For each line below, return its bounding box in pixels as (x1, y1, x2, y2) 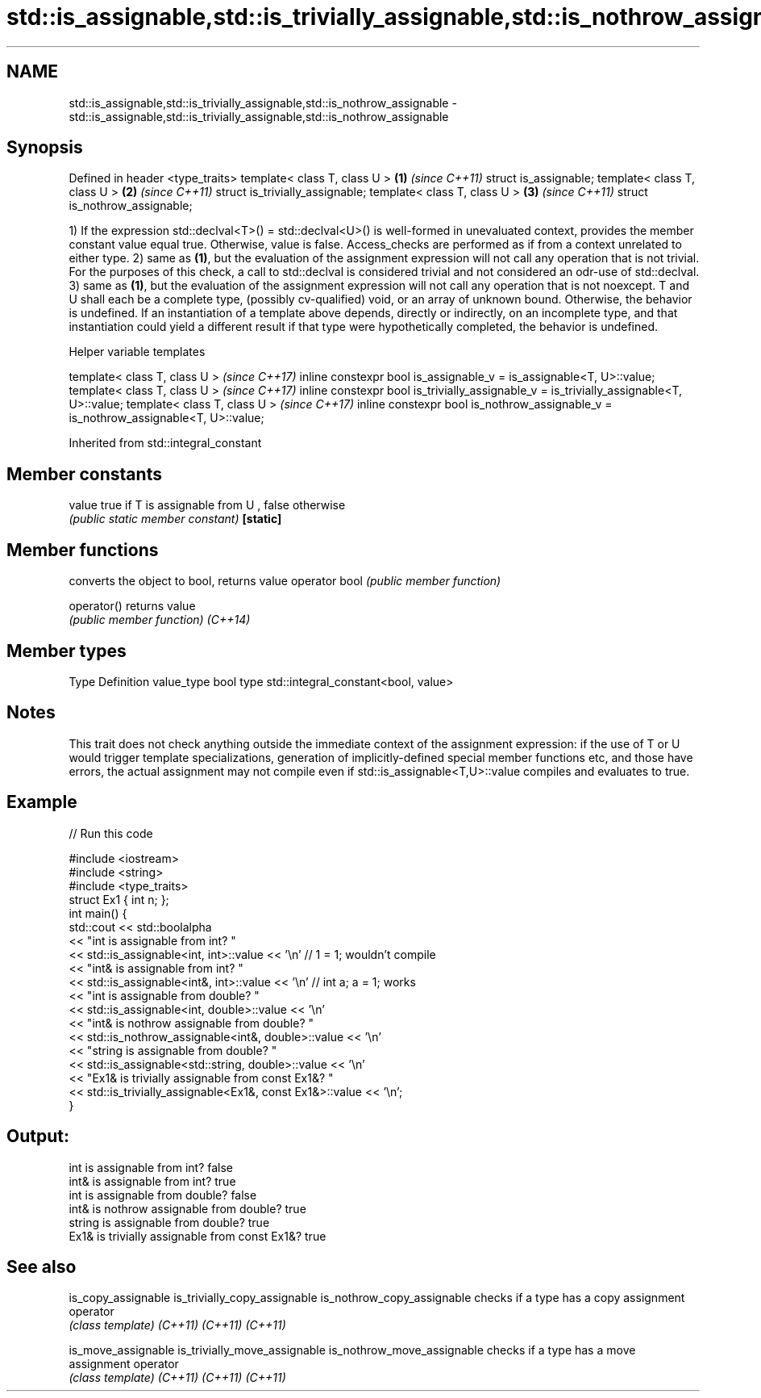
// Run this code (69, 826, 153, 840)
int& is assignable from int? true (69, 1174, 236, 1188)
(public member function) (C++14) (69, 613, 251, 627)
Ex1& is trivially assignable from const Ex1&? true (69, 1228, 326, 1243)
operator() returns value (69, 599, 196, 613)
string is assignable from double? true (69, 1215, 270, 1229)
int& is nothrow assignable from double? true (69, 1201, 306, 1216)
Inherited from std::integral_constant (69, 436, 262, 450)
